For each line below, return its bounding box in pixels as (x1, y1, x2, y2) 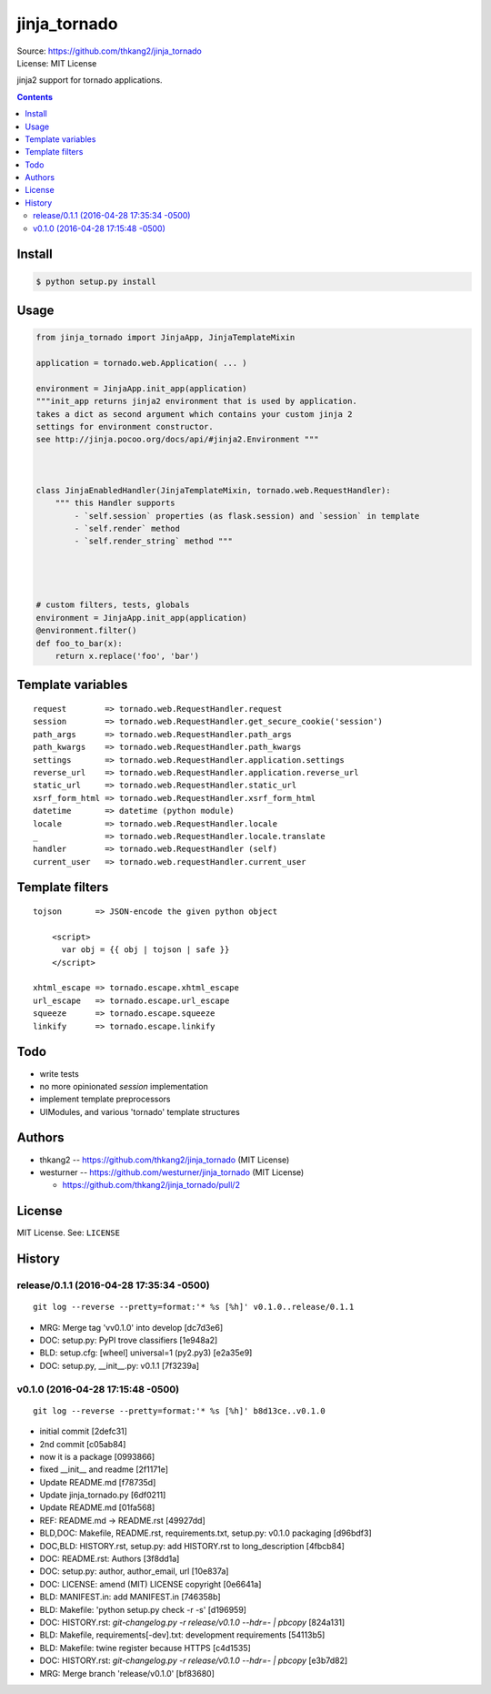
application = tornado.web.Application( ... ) (35, 358, 247, 368)
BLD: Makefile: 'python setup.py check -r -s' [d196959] (39, 1604, 247, 1615)
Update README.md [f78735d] (39, 1476, 156, 1487)
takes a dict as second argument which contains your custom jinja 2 (35, 409, 353, 419)
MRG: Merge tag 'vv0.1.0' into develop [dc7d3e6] (39, 1322, 224, 1333)
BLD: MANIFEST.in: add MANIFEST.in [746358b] (39, 1591, 222, 1602)
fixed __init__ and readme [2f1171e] (39, 1464, 168, 1475)
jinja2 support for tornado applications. (16, 75, 163, 86)
